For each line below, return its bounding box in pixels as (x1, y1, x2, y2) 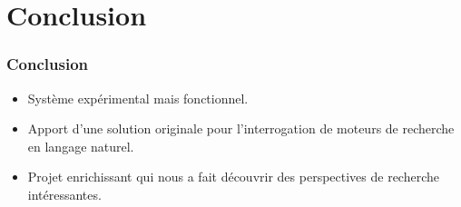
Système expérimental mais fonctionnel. (27, 88, 249, 107)
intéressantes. (27, 184, 102, 203)
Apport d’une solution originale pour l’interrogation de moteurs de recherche (27, 119, 455, 138)
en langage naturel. (27, 136, 134, 155)
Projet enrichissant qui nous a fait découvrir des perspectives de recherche (27, 167, 439, 186)
